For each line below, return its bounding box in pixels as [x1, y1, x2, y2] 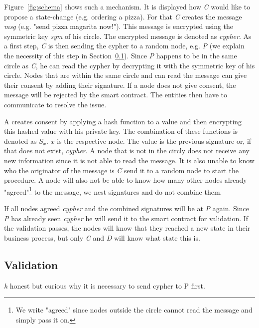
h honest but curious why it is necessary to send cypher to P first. [4, 280, 205, 291]
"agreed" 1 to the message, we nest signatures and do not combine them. [4, 185, 222, 197]
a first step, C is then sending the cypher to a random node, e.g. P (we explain [4, 40, 245, 51]
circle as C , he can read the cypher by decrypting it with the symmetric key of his [4, 60, 255, 70]
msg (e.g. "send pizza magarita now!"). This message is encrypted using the [4, 21, 234, 31]
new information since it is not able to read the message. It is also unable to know [4, 155, 255, 165]
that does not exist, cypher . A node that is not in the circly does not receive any [4, 145, 250, 156]
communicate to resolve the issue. [4, 99, 107, 109]
